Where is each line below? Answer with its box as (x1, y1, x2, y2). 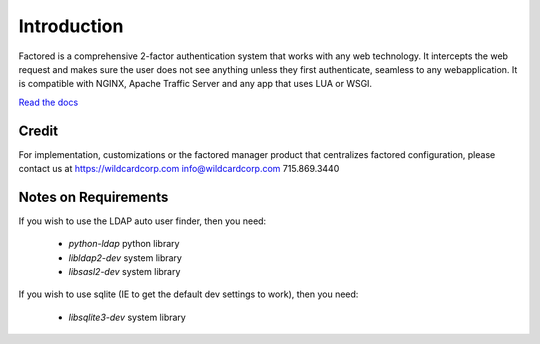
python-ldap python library (68, 238, 180, 250)
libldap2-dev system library (68, 251, 182, 264)
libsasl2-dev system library (68, 266, 181, 278)
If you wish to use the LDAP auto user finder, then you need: (18, 215, 267, 227)
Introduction (18, 15, 124, 37)
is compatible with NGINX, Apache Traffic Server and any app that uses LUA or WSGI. (18, 78, 373, 90)
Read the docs (18, 96, 79, 108)
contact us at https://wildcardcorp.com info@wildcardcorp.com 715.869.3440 (18, 163, 340, 175)
